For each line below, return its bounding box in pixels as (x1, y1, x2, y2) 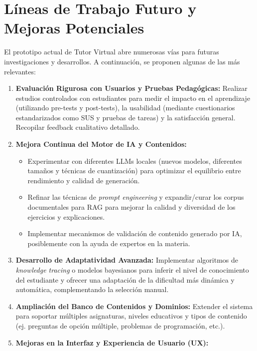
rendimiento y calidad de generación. (27, 175, 140, 185)
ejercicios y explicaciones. (27, 211, 105, 222)
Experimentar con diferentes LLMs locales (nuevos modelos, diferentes (27, 155, 242, 166)
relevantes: (4, 66, 36, 76)
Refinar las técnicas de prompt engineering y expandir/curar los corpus (27, 192, 244, 202)
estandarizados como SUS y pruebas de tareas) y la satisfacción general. (15, 112, 236, 122)
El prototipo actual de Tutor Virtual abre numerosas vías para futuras (4, 46, 219, 57)
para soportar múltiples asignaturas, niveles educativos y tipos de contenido (15, 311, 247, 321)
